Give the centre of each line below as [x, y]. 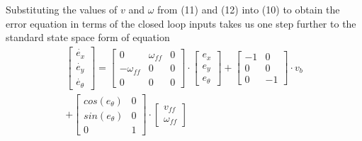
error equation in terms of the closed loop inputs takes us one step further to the [181, 23]
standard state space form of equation [88, 37]
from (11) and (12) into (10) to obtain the [249, 9]
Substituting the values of [62, 9]
